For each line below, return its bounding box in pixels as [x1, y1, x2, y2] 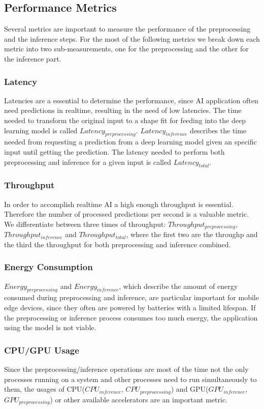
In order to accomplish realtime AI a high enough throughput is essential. [4, 198, 234, 209]
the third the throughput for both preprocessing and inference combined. [4, 239, 231, 249]
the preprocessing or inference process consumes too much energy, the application [4, 312, 258, 323]
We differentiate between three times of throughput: [4, 218, 166, 229]
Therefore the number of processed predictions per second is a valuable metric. [4, 209, 249, 219]
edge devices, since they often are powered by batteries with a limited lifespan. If [4, 302, 256, 313]
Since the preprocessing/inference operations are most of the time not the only [4, 364, 249, 374]
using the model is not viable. [4, 322, 96, 333]
